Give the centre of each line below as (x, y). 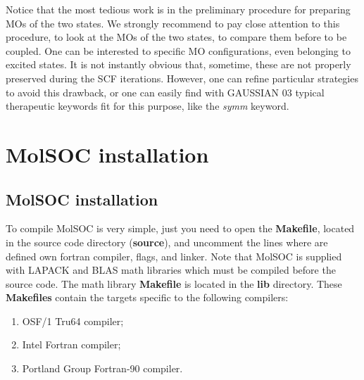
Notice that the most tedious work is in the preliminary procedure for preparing (178, 9)
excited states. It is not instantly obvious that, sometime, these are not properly (178, 64)
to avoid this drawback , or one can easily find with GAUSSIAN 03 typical (165, 92)
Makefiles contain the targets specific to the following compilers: (147, 297)
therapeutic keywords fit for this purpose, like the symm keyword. (148, 106)
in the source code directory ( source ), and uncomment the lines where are (167, 242)
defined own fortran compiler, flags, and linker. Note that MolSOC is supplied (174, 256)
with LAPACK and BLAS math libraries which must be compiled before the (171, 270)
